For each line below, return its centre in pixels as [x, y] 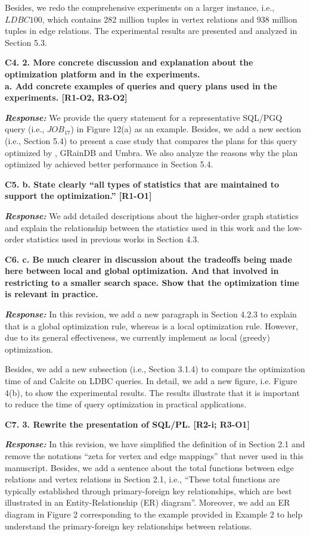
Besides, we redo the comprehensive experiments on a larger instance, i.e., [140, 7]
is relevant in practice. [52, 294]
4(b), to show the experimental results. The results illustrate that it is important [152, 392]
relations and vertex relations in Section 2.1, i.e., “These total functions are [142, 479]
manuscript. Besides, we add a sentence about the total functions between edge [149, 467]
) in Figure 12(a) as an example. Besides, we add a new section [186, 129]
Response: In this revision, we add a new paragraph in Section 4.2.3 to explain [151, 314]
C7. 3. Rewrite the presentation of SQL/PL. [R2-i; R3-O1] [127, 424]
